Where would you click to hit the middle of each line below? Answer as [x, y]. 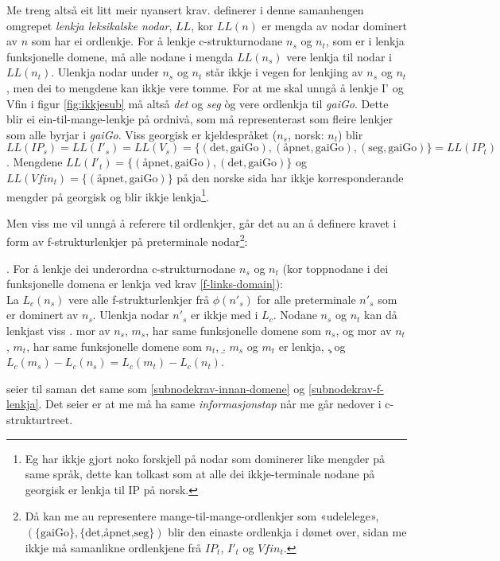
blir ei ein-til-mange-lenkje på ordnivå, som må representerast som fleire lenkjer [200, 119]
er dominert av [43, 315]
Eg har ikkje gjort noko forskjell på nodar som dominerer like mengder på [205, 458]
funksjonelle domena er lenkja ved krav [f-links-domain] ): [145, 284]
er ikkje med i [224, 315]
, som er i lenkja [365, 41]
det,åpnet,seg [117, 533]
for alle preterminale [306, 299]
